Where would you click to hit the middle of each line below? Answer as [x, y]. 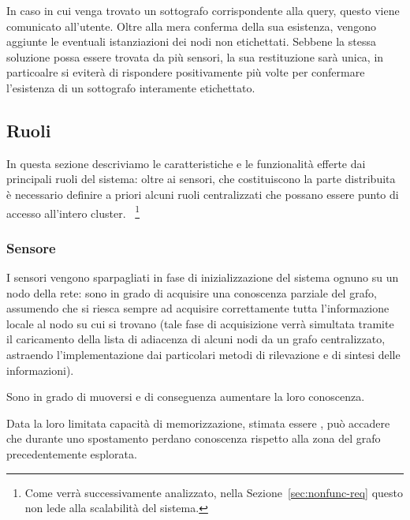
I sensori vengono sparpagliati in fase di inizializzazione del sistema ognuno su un [203, 277]
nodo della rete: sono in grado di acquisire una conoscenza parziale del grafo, [192, 292]
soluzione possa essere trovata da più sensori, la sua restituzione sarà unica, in [195, 56]
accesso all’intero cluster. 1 [73, 211]
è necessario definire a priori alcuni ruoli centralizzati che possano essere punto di [203, 194]
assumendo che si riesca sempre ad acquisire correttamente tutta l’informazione [198, 308]
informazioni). [40, 370]
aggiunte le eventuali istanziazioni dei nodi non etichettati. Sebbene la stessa [191, 41]
